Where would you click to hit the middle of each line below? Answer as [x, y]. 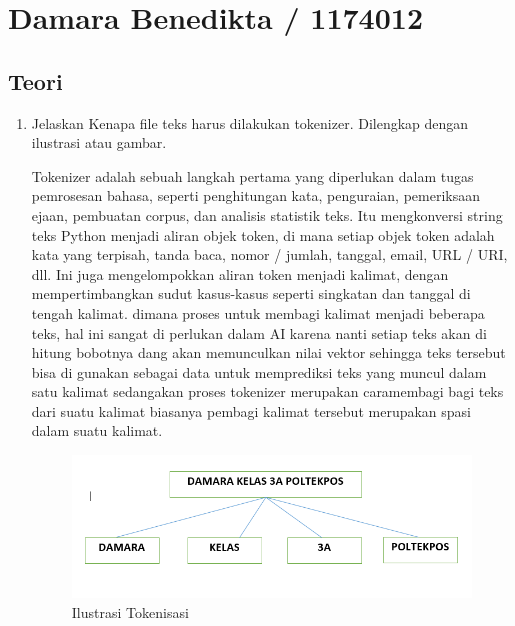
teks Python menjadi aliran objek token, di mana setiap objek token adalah [263, 234]
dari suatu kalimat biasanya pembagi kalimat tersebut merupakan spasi [251, 410]
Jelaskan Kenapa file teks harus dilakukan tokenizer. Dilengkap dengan [250, 122]
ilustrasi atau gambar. [99, 142]
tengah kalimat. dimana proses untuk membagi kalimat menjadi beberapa [258, 312]
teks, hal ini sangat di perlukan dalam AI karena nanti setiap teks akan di [259, 332]
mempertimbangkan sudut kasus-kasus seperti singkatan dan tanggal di [251, 293]
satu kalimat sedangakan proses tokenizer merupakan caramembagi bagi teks [267, 391]
